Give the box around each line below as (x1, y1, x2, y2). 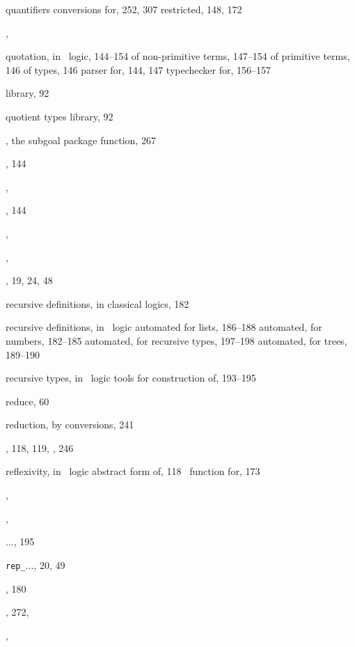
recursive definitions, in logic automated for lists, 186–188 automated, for (6, 320, 322, 334)
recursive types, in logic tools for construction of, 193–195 (6, 371, 256, 385)
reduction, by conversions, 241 (6, 417, 134, 432)
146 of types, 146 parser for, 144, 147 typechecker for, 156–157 (6, 62, 271, 77)
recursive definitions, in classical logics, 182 (6, 296, 189, 311)
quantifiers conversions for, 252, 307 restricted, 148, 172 (6, 2, 242, 16)
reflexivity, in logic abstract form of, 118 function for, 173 (6, 464, 260, 478)
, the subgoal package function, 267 (6, 132, 156, 147)
